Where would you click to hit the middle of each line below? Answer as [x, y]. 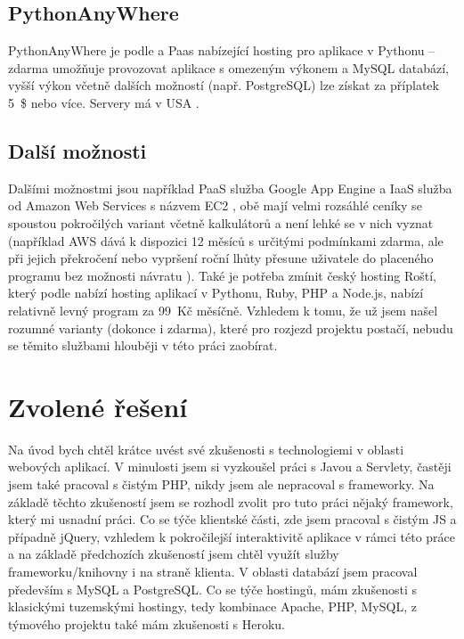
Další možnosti [77, 150]
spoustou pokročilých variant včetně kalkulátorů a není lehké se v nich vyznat [221, 222]
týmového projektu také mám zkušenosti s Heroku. [147, 623]
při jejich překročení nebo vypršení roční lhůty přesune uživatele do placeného [221, 258]
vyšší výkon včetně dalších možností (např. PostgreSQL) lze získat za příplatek [224, 85]
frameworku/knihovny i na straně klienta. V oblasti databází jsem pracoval [213, 571]
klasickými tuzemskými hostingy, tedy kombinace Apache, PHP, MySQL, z [212, 606]
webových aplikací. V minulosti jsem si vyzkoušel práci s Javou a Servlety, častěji [230, 467]
